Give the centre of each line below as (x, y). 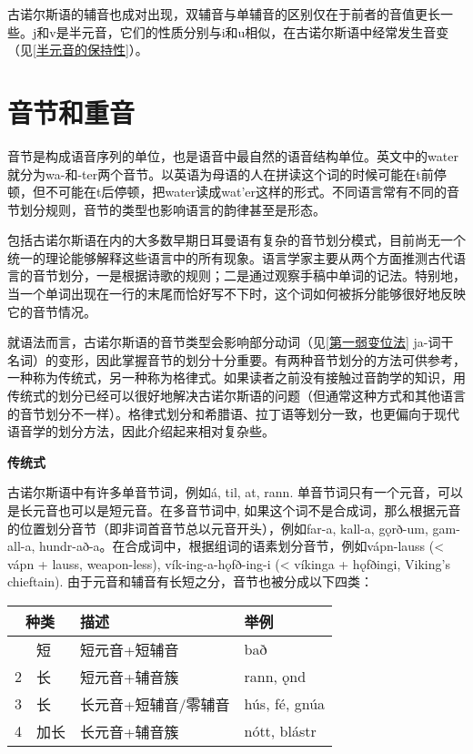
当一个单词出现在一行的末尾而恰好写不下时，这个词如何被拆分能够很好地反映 (236, 294)
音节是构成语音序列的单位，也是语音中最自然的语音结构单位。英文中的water (233, 155)
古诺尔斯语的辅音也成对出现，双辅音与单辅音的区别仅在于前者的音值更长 (224, 14)
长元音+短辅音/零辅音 (155, 704)
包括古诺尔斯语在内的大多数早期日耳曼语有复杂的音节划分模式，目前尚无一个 (236, 240)
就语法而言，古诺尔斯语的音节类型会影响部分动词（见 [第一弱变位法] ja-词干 (231, 342)
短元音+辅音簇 (130, 677)
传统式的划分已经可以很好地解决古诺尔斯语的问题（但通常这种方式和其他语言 (236, 396)
